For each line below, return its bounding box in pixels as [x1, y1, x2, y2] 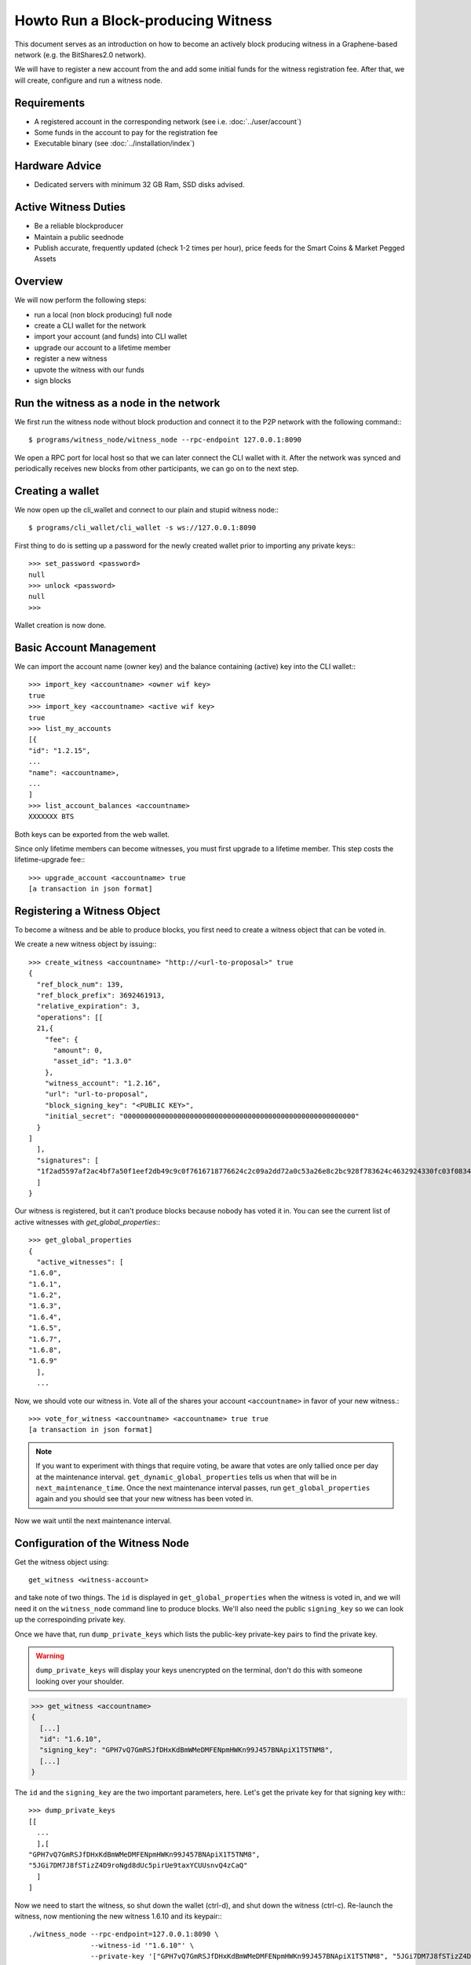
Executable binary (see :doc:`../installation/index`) [34, 138, 195, 149]
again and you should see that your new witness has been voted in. [35, 1494, 254, 1504]
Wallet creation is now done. [14, 621, 107, 630]
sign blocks [34, 376, 72, 385]
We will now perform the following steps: [14, 296, 147, 305]
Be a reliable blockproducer [34, 221, 124, 231]
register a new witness [34, 354, 108, 363]
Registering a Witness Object [14, 904, 161, 917]
